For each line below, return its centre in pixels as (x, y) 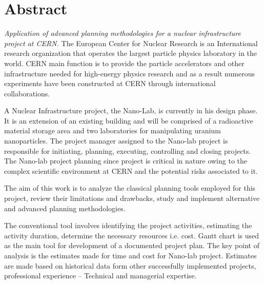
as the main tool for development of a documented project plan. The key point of (132, 245)
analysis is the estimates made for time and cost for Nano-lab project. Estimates (130, 255)
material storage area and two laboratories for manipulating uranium (113, 130)
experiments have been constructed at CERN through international (110, 83)
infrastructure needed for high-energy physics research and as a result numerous (129, 73)
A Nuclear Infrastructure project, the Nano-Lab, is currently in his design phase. (131, 110)
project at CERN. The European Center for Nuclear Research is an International (131, 43)
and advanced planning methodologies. (65, 208)
